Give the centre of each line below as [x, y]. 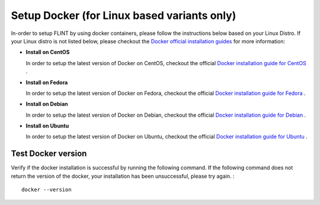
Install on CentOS [48, 52]
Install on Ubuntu [47, 126]
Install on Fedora [47, 82]
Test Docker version [49, 154]
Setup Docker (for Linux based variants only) [124, 15]
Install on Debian [47, 104]
